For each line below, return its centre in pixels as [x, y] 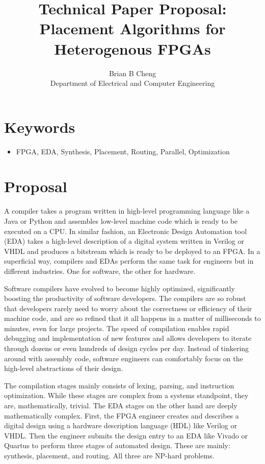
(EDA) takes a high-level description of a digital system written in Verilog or [124, 241]
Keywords [40, 126]
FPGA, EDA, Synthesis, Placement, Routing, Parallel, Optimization [123, 151]
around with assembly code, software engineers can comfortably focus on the [124, 358]
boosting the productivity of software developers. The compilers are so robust [125, 298]
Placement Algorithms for [132, 28]
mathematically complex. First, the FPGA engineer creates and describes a [122, 415]
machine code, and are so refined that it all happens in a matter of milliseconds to [132, 318]
